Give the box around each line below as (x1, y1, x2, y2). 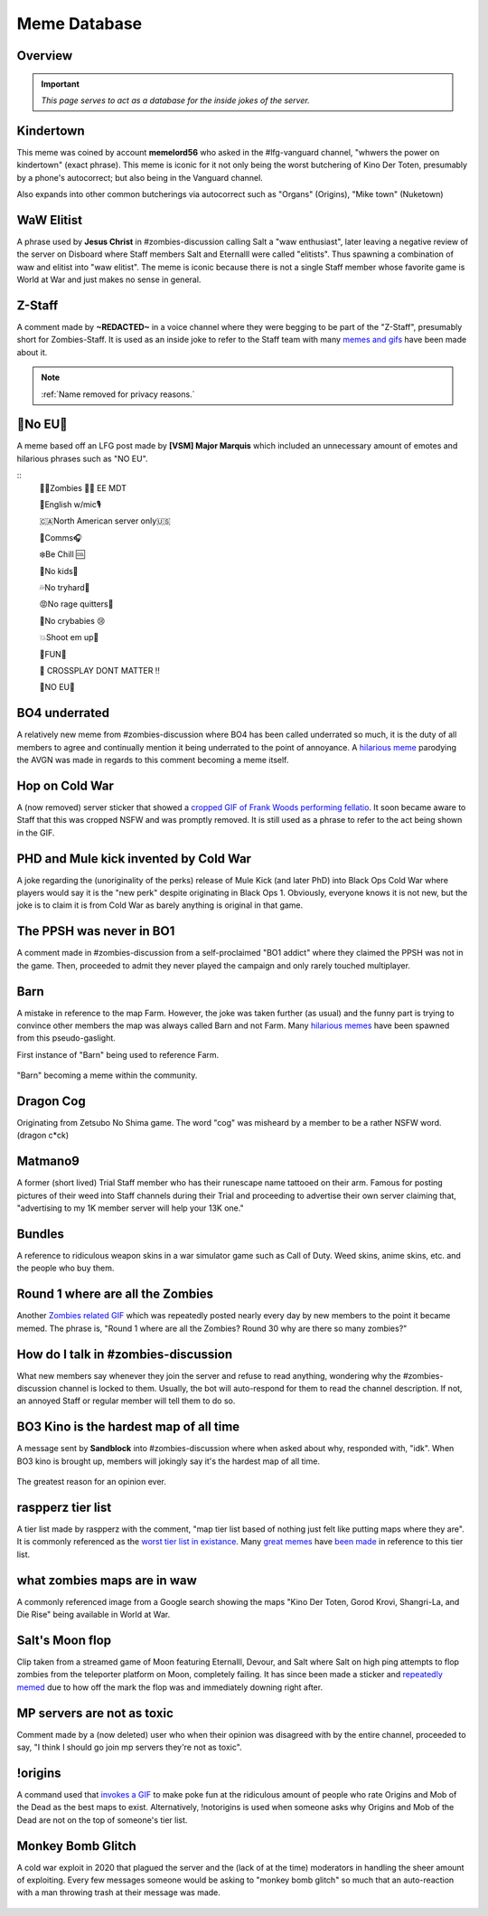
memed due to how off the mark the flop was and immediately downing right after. (16, 1682, 324, 1693)
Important (41, 78, 80, 90)
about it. (16, 346, 48, 357)
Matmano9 (16, 1154, 80, 1169)
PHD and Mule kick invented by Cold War (16, 851, 252, 866)
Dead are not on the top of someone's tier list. (16, 1814, 188, 1826)
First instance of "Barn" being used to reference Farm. (16, 1049, 220, 1060)
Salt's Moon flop (16, 1632, 112, 1647)
